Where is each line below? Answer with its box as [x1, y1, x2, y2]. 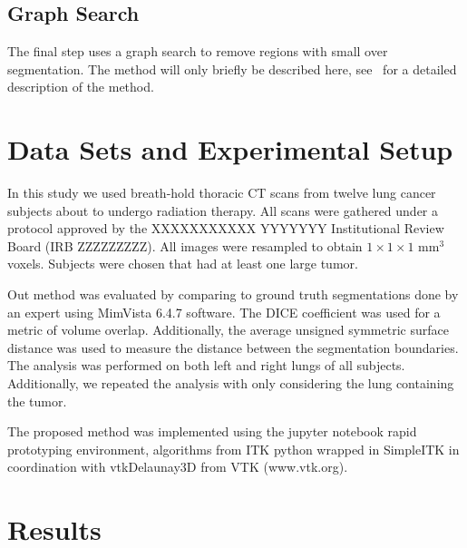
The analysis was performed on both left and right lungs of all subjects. [7, 356, 405, 375]
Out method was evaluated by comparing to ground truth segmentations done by [7, 285, 459, 304]
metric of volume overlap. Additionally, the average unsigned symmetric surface [7, 320, 449, 339]
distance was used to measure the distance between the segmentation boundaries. [7, 338, 459, 357]
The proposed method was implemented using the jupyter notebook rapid [7, 422, 417, 441]
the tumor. [7, 391, 67, 410]
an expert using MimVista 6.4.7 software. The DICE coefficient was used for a [7, 302, 441, 321]
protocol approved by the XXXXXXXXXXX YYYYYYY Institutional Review [7, 219, 444, 238]
